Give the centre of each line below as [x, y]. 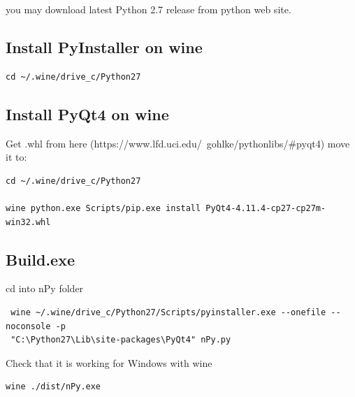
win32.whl [28, 222]
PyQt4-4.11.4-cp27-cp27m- [266, 208]
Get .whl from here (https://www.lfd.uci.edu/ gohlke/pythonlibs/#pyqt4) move [178, 143]
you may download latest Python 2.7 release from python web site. [148, 9]
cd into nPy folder [45, 288]
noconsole [28, 326]
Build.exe [40, 259]
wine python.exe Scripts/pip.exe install [103, 208]
